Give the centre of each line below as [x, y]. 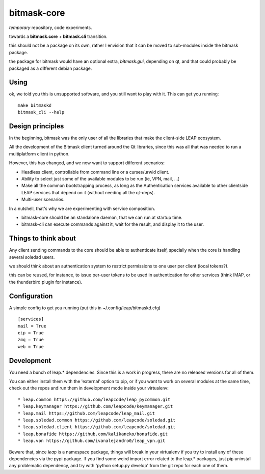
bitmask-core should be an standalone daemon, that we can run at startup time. [102, 217]
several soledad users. [32, 257]
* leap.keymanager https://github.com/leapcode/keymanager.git [95, 406]
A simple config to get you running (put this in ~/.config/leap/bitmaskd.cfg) [85, 308]
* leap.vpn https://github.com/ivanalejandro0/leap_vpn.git [92, 441]
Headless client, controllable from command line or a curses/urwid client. [95, 172]
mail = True [32, 326]
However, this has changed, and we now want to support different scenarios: [87, 163]
